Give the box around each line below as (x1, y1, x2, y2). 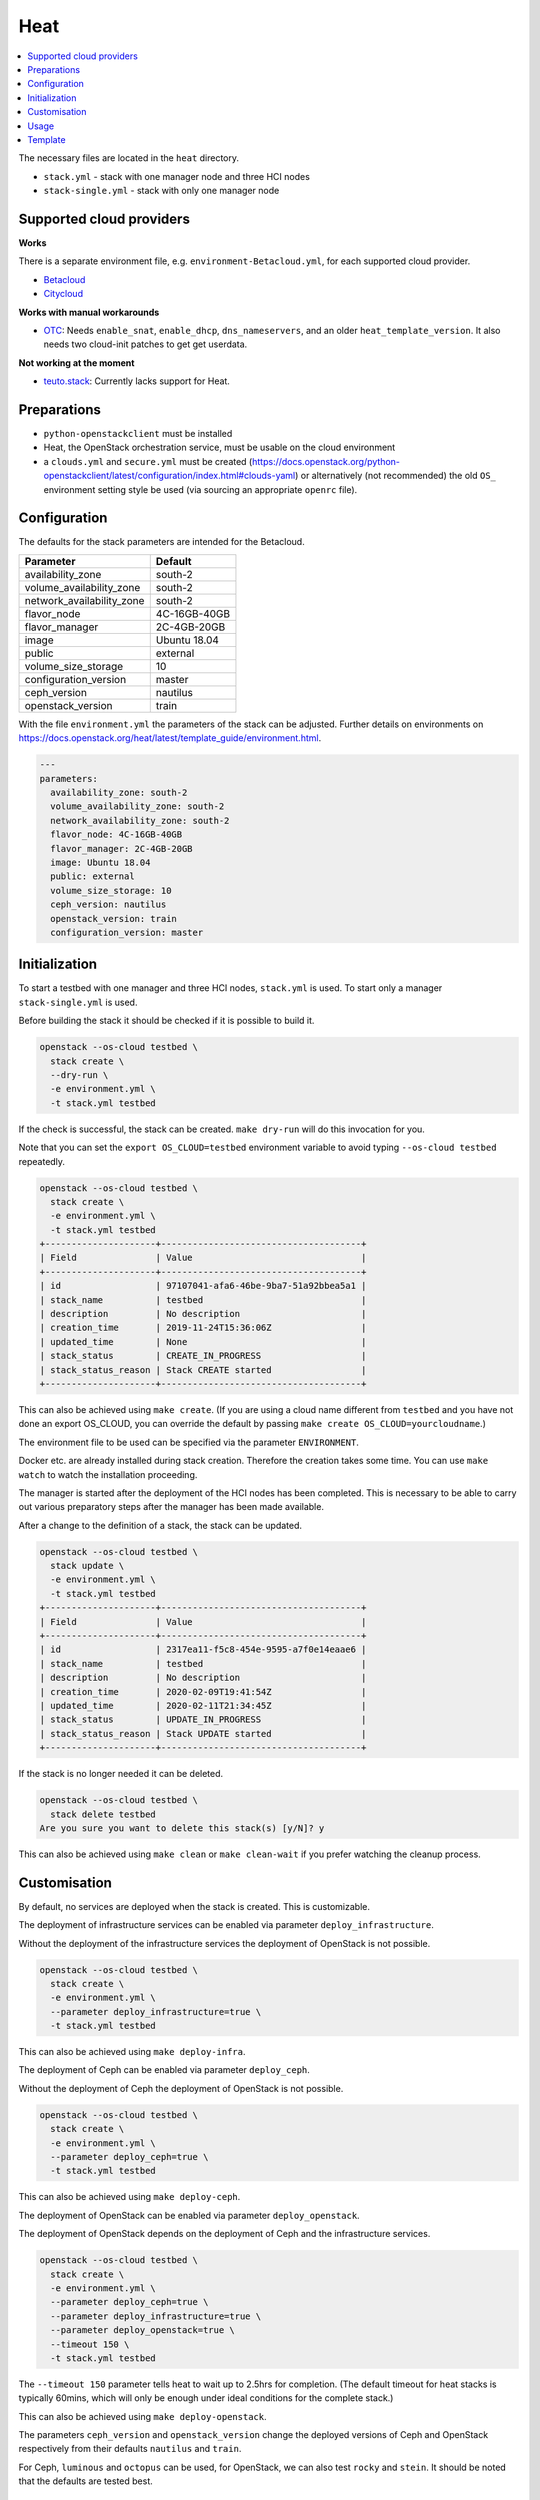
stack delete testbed (50, 1808, 157, 1820)
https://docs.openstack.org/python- (251, 455, 400, 467)
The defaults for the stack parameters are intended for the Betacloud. (18, 536, 305, 548)
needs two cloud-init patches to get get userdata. (43, 338, 248, 350)
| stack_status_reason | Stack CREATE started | (39, 1364, 367, 1375)
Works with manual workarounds (18, 306, 160, 318)
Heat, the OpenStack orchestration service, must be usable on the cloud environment (43, 441, 396, 454)
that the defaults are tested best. (18, 2475, 154, 2487)
